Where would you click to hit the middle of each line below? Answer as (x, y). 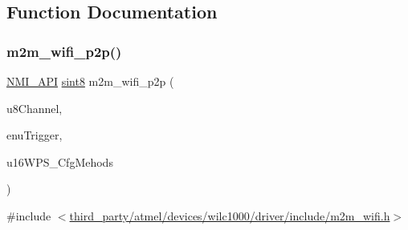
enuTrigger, (35, 135)
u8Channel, (35, 108)
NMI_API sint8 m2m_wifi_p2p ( (90, 81)
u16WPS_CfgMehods (60, 161)
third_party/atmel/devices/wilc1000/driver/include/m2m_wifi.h (230, 215)
